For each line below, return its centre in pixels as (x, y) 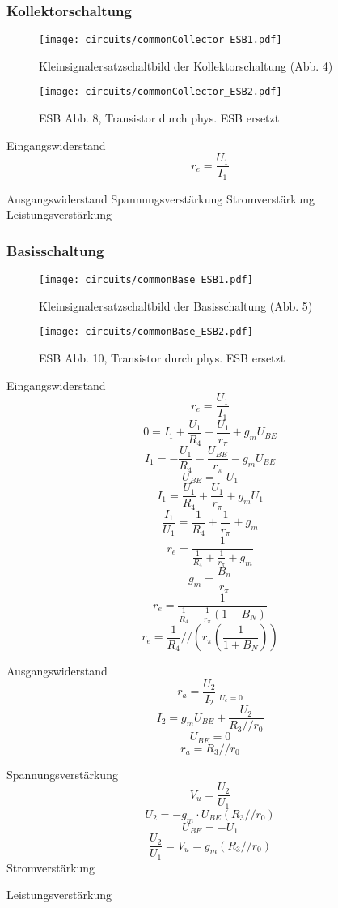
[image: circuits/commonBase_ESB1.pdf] (146, 280)
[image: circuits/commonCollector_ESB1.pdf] (161, 40)
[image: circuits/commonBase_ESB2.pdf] (146, 332)
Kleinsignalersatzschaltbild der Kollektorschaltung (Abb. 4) (186, 65)
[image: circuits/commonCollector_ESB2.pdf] (161, 92)
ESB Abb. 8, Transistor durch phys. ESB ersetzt (159, 118)
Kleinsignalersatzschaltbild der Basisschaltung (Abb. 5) (176, 305)
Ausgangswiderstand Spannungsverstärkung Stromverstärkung (161, 198)
